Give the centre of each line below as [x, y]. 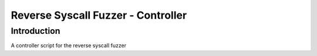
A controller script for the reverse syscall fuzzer [68, 45]
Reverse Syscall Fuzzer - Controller [99, 15]
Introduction [36, 31]
